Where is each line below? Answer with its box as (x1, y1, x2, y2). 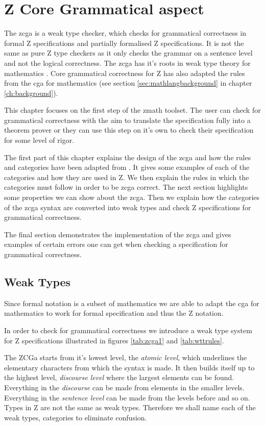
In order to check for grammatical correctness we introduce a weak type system (4, 324, 252, 335)
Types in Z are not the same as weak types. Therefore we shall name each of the (4, 402, 256, 413)
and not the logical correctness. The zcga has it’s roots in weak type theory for (4, 57, 251, 68)
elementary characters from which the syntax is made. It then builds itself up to (4, 362, 255, 372)
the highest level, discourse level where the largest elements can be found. (4, 372, 234, 383)
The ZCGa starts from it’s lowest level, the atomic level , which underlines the (4, 352, 247, 363)
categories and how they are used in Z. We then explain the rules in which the (4, 171, 249, 182)
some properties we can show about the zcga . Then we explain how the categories (4, 192, 260, 203)
